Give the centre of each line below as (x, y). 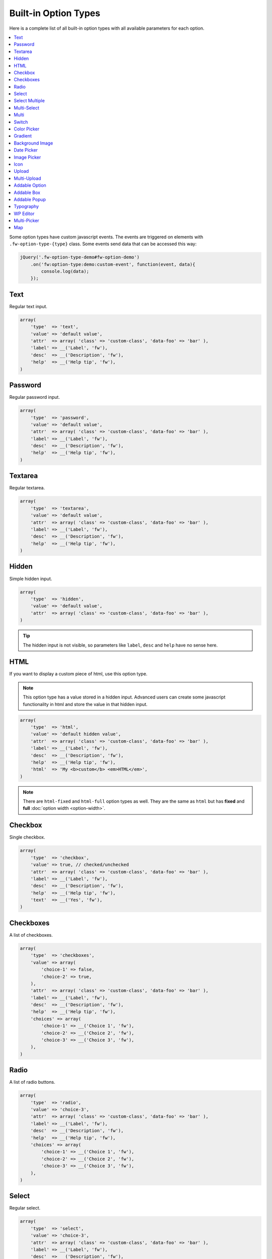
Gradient (23, 136)
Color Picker (27, 129)
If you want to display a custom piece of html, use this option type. (78, 674)
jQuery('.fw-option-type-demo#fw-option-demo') (80, 257)
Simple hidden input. (31, 579)
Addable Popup (30, 199)
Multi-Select (27, 108)
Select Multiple (29, 101)
